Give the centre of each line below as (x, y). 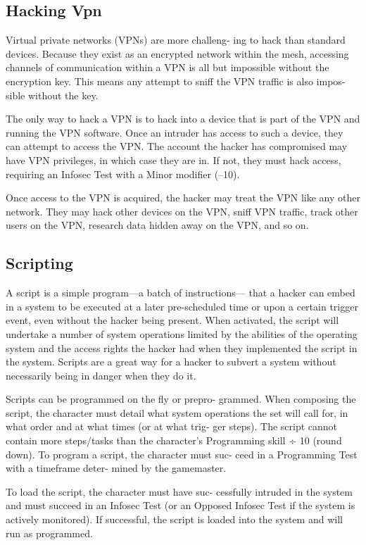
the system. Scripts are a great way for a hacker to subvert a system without (171, 362)
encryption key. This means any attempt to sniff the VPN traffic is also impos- (176, 81)
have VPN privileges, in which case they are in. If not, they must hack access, (173, 159)
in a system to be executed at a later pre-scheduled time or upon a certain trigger (182, 306)
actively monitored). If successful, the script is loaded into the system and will (174, 519)
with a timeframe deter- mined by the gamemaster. (116, 468)
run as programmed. (49, 533)
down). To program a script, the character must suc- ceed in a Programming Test (182, 454)
